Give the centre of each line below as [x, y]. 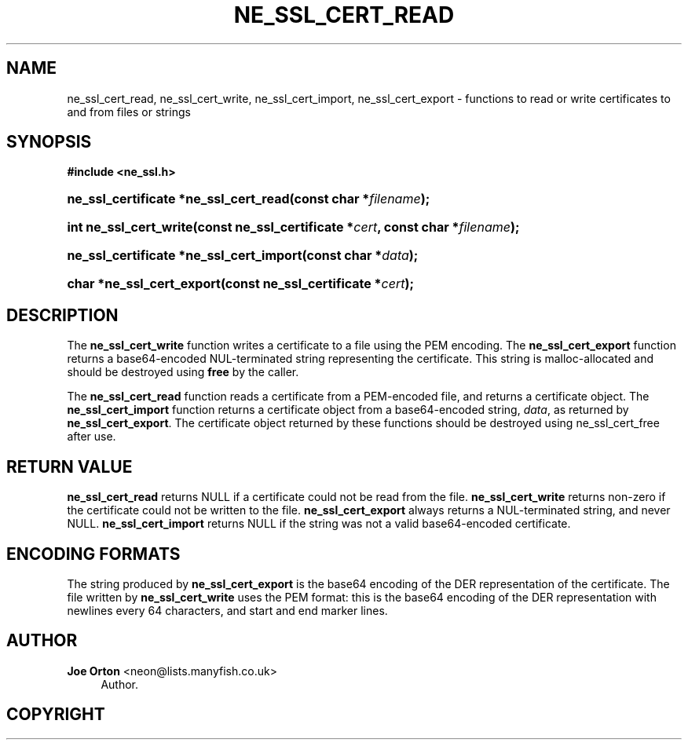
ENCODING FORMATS [93, 554]
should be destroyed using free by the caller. [183, 372]
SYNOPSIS [49, 142]
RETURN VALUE [70, 466]
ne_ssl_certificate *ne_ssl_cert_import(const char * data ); [243, 256]
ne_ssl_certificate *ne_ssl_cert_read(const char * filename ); [249, 199]
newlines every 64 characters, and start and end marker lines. [227, 610]
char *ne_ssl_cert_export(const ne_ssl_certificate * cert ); [240, 284]
